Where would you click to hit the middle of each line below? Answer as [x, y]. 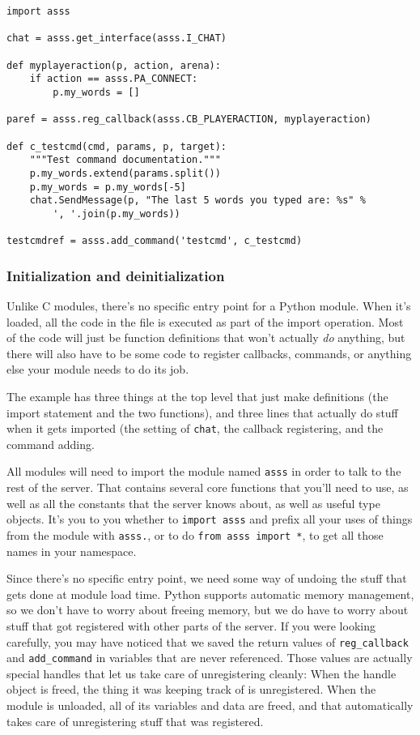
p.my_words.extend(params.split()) [125, 173]
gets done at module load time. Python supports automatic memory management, [210, 594]
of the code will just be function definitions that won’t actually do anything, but [206, 338]
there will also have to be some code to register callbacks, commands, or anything [209, 353]
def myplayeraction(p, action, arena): [114, 65]
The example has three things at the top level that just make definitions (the [197, 396]
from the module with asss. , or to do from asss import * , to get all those [195, 534]
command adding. [51, 444]
